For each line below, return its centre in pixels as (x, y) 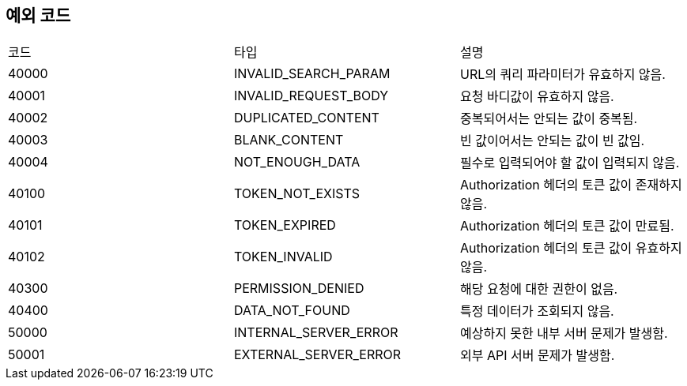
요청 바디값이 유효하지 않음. (537, 97)
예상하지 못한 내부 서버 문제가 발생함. (564, 334)
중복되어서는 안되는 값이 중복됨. (549, 119)
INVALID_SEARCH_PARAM (312, 74)
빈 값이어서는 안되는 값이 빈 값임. (552, 141)
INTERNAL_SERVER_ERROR (316, 333)
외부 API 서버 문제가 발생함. (537, 356)
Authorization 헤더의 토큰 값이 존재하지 (571, 185)
